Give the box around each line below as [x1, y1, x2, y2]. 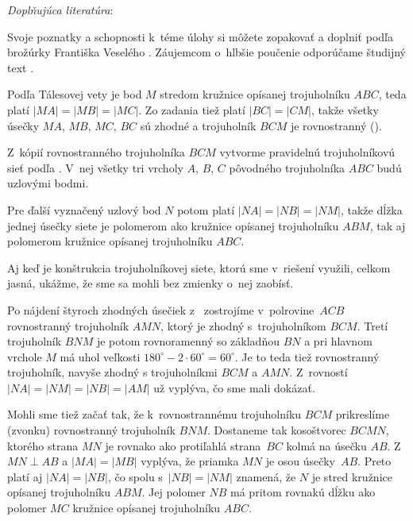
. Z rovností [289, 364, 348, 380]
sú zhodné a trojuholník [140, 117, 257, 133]
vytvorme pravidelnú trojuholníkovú [219, 144, 396, 160]
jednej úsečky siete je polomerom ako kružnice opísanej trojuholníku [7, 217, 339, 233]
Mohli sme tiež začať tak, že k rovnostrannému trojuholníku [7, 406, 302, 423]
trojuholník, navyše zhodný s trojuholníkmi [7, 364, 218, 380]
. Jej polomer [141, 484, 206, 500]
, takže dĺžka [340, 201, 403, 218]
